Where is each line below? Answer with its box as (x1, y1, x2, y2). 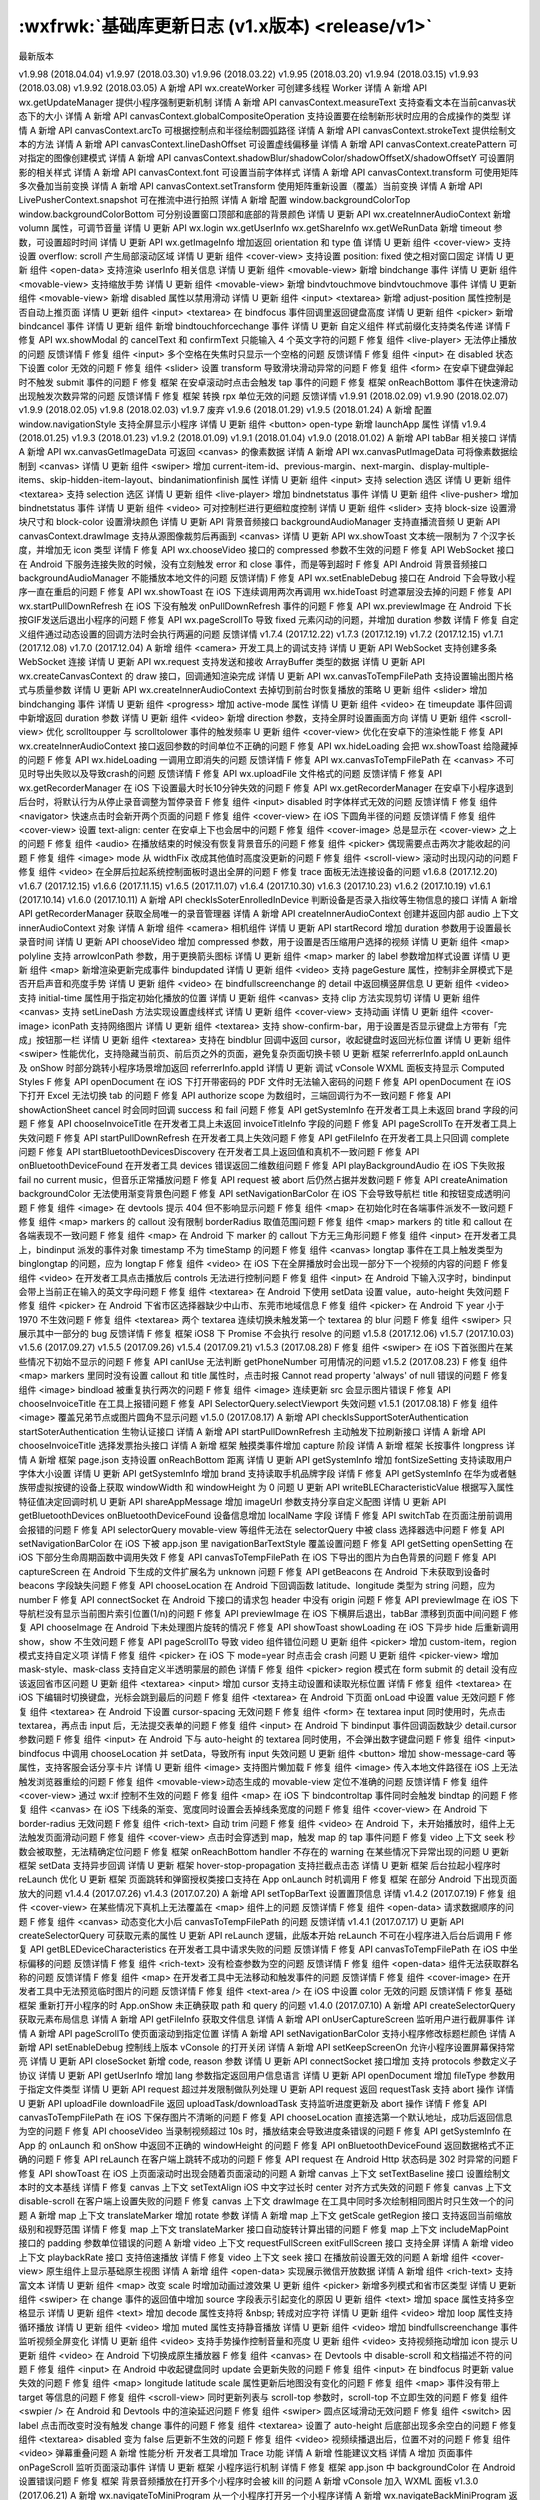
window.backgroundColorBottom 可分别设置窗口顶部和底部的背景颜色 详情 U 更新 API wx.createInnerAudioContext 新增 (18, 208, 511, 220)
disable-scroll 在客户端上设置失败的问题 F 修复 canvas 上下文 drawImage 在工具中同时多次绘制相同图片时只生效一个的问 (18, 2195, 515, 2207)
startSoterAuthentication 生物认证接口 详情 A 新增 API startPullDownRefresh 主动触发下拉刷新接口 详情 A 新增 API (18, 1425, 486, 1437)
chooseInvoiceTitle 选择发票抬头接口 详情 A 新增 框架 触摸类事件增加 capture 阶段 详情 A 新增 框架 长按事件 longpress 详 (18, 1440, 515, 1452)
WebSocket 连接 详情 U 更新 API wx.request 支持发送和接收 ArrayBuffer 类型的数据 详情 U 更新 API (18, 656, 425, 668)
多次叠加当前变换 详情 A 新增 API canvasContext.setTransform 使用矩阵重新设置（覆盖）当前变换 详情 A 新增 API (18, 180, 483, 192)
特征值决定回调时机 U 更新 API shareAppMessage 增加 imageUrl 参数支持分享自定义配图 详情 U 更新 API (18, 1495, 447, 1507)
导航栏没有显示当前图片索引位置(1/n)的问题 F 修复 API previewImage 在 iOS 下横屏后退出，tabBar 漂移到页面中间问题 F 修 (18, 1607, 519, 1619)
